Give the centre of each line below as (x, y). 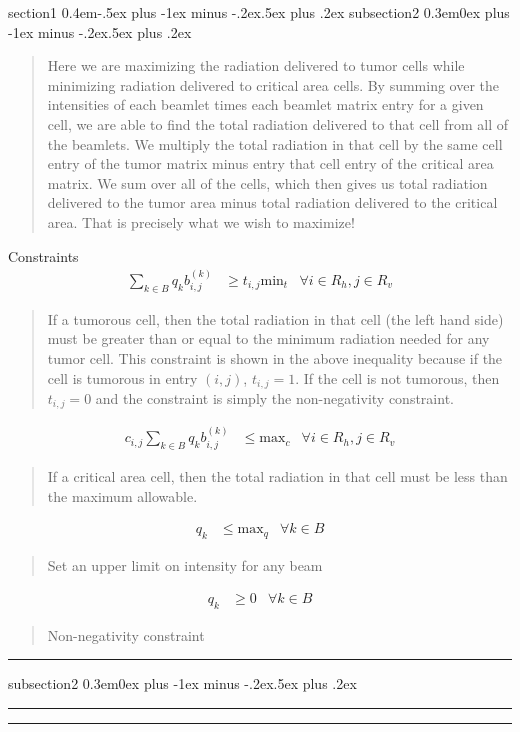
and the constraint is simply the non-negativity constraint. (274, 398)
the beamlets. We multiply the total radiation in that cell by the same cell (275, 143)
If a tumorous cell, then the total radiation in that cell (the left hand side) (275, 318)
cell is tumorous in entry (122, 377)
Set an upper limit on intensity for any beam (185, 565)
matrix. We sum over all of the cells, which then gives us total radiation (267, 182)
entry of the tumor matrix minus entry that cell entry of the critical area (270, 163)
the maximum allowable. (122, 495)
